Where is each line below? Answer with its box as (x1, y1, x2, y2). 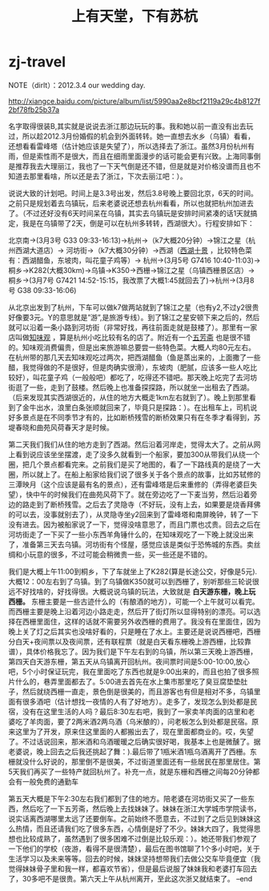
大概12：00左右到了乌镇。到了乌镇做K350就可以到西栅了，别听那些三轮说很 (8, 576, 260, 586)
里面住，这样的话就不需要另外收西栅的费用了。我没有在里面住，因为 (35, 616, 261, 626)
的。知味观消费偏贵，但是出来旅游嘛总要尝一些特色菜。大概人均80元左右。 (8, 342, 256, 352)
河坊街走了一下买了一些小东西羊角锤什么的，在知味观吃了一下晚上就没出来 (8, 529, 254, 539)
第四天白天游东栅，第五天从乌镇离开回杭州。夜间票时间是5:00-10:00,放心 (8, 656, 251, 666)
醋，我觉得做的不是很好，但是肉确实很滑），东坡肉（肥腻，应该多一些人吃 (8, 362, 251, 372)
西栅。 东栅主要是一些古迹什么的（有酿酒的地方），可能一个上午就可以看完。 (8, 596, 259, 606)
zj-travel (8, 53, 66, 71)
